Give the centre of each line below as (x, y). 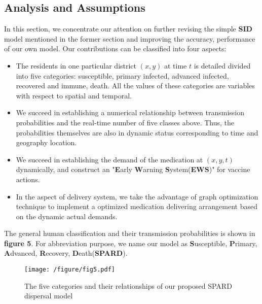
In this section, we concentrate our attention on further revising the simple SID (128, 29)
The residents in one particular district (76, 65)
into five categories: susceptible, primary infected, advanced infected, (122, 75)
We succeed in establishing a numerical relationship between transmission (130, 112)
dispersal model (49, 296)
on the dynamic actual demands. (67, 216)
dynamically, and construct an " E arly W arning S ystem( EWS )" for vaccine (133, 169)
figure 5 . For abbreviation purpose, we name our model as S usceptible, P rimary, (131, 243)
